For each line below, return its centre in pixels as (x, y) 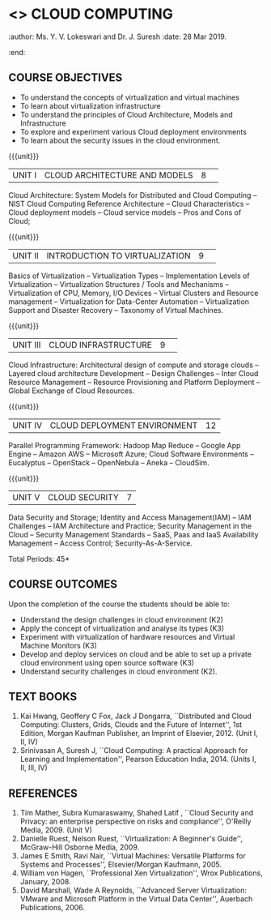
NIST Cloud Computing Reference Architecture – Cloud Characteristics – (129, 203)
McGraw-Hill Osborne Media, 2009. (80, 847)
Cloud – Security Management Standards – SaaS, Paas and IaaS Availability (133, 534)
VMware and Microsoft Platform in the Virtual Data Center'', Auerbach (136, 899)
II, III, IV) (34, 768)
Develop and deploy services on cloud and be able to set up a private (136, 654)
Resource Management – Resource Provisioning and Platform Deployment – (134, 382)
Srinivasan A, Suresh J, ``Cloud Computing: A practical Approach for (134, 751)
